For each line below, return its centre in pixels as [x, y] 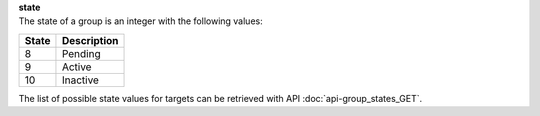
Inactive [80, 80]
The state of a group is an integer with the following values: [141, 21]
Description [90, 40]
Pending [81, 53]
